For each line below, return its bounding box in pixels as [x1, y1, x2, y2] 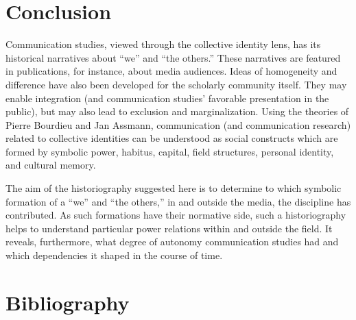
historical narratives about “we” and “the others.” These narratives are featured [5, 50, 341, 64]
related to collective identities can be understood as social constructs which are [5, 131, 338, 145]
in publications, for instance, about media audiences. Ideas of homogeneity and [5, 64, 337, 78]
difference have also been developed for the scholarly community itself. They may [5, 77, 347, 91]
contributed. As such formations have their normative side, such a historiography [5, 208, 346, 222]
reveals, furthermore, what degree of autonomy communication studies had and [5, 234, 339, 249]
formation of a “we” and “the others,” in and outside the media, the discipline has [5, 194, 351, 208]
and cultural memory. [5, 158, 96, 172]
